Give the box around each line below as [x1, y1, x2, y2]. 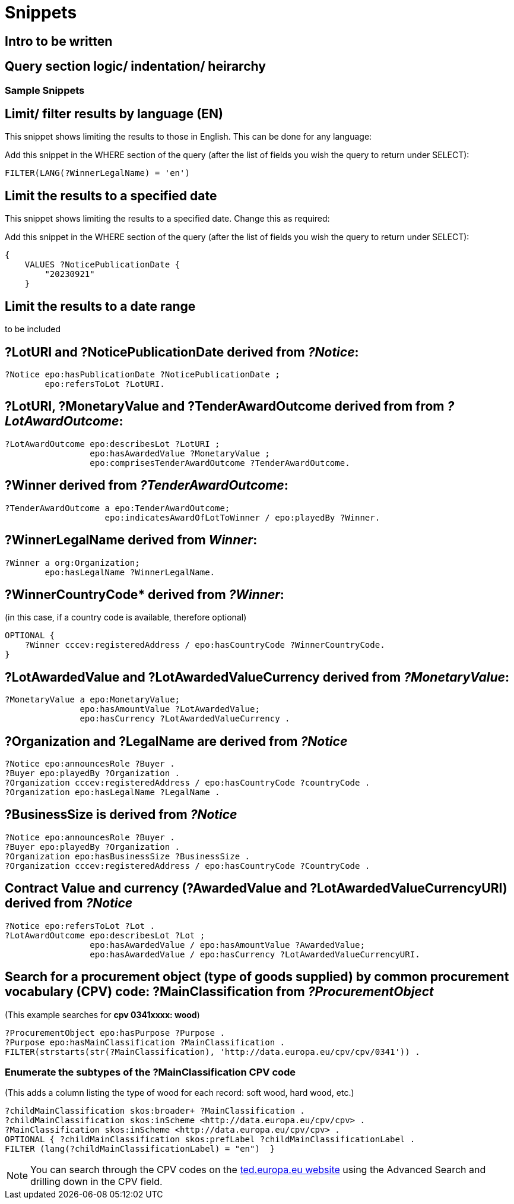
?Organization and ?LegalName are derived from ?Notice [5, 733, 348, 749]
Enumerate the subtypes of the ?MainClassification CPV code [5, 1066, 296, 1078]
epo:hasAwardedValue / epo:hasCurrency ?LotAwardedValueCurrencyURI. [90, 949, 420, 959]
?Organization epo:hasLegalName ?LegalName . [5, 787, 220, 798]
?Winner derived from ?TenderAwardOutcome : [5, 478, 288, 493]
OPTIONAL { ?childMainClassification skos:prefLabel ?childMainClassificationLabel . [5, 1134, 415, 1145]
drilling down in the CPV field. [30, 1175, 163, 1188]
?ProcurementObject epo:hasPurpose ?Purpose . [5, 1028, 225, 1038]
